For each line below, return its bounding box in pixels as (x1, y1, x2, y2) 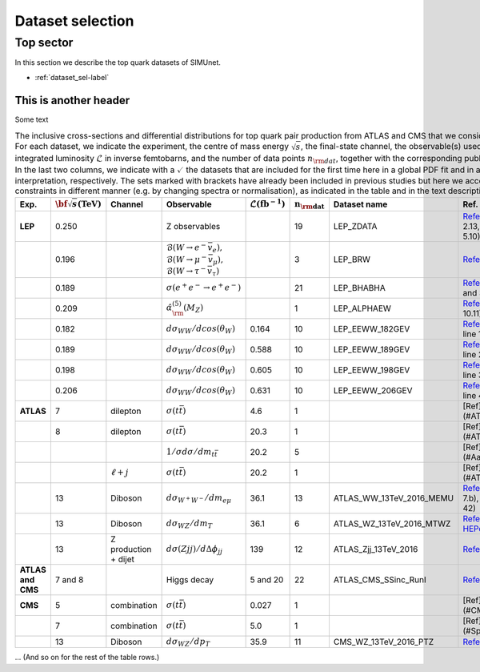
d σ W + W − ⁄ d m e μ (166, 493, 232, 505)
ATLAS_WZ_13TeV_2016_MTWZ (333, 517, 451, 529)
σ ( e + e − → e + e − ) (166, 280, 242, 292)
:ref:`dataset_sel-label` (34, 72, 110, 82)
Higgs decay (166, 573, 214, 585)
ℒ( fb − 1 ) (250, 197, 286, 209)
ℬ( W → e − (166, 240, 207, 252)
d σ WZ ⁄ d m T (166, 517, 213, 530)
